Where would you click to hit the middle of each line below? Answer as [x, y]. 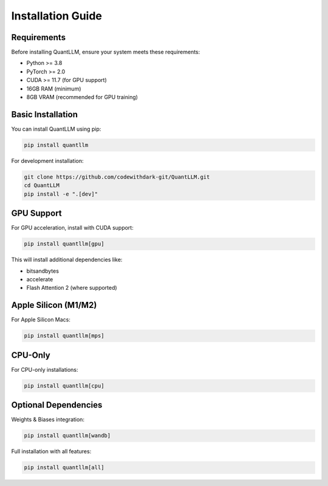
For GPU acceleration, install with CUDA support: [72, 228]
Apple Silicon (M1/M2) [54, 305]
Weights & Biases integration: [48, 420]
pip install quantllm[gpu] [64, 244]
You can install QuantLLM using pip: [56, 129]
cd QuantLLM [42, 186]
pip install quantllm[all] [64, 467]
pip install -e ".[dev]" [61, 194]
